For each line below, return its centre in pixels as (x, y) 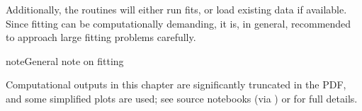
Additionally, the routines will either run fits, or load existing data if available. (176, 9)
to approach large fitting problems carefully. (101, 37)
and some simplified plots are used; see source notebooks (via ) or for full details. (182, 98)
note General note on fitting (65, 60)
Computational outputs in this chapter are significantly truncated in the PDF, (176, 84)
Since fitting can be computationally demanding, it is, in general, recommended (179, 23)
